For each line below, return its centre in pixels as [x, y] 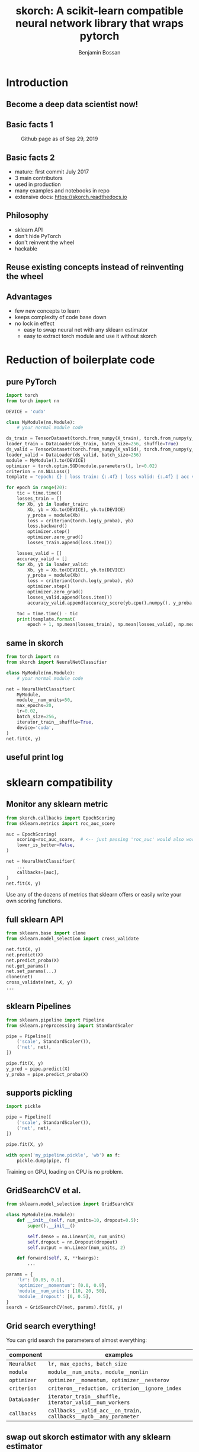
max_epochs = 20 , [36, 706]
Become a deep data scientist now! [72, 105]
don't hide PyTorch [38, 236]
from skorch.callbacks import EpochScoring [61, 818]
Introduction [37, 83]
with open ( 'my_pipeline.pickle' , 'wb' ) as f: [63, 1155]
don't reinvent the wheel [44, 242]
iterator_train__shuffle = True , [55, 722]
